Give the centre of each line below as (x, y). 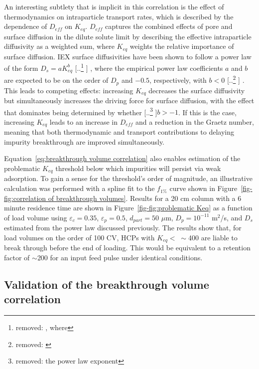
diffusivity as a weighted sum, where (59, 46)
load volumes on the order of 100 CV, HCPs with (79, 237)
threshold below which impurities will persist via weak (138, 168)
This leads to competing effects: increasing (69, 90)
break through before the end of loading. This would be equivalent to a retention (127, 248)
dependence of (26, 26)
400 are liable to (213, 237)
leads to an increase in (84, 121)
